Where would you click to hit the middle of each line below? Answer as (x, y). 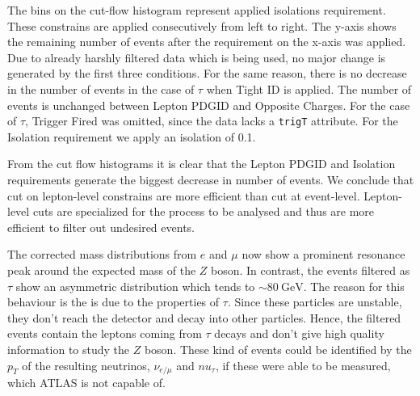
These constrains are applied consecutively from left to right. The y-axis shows (202, 25)
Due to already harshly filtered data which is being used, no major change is (197, 57)
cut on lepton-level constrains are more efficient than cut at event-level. (184, 195)
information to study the (69, 349)
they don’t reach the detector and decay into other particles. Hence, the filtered (204, 317)
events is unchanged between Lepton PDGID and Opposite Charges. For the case (209, 105)
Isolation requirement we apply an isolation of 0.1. (132, 136)
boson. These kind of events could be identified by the (278, 349)
